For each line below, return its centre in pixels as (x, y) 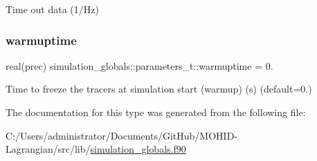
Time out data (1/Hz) (52, 9)
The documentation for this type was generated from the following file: (156, 112)
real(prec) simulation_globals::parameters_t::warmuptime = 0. (139, 65)
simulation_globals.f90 (138, 149)
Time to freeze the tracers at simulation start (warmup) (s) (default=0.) (159, 89)
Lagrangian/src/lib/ (48, 149)
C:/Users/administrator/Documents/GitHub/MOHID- (121, 135)
